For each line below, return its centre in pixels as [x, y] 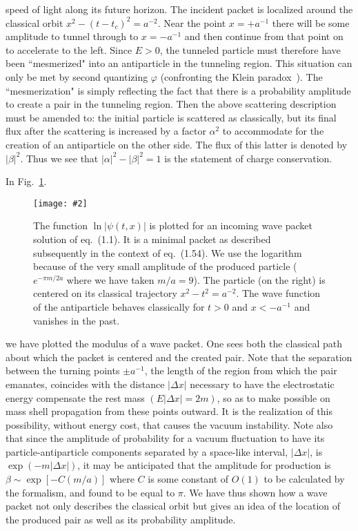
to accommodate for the [273, 131]
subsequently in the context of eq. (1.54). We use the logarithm [168, 252]
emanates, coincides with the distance [85, 384]
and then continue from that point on [264, 36]
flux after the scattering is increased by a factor [106, 131]
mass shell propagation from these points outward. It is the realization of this [169, 411]
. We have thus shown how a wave [255, 492]
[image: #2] [60, 203]
